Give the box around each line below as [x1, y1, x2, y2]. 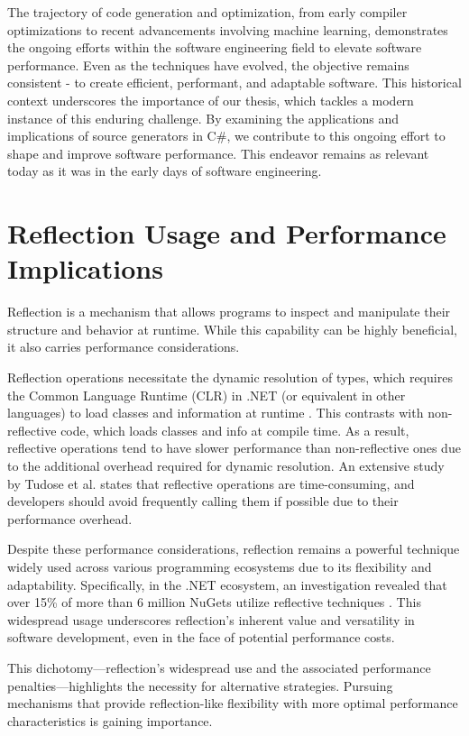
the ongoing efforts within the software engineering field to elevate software [7, 38, 422, 57]
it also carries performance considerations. [7, 337, 240, 356]
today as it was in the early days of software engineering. [7, 161, 322, 180]
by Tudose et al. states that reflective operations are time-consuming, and [7, 474, 415, 492]
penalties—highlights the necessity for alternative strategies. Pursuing [7, 676, 393, 695]
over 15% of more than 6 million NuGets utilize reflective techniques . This [7, 593, 421, 612]
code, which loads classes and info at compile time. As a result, [60, 420, 409, 439]
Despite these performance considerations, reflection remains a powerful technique [7, 539, 460, 558]
